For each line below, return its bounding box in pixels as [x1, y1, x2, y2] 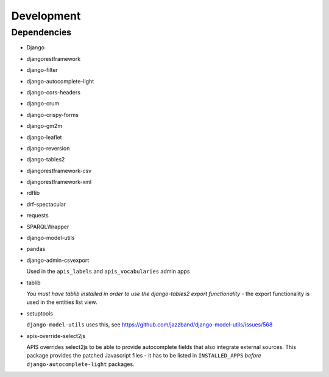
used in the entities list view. [26, 298, 97, 306]
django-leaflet [26, 133, 62, 141]
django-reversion [26, 144, 70, 152]
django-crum [26, 100, 60, 107]
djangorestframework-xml [26, 178, 91, 186]
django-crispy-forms [26, 111, 79, 118]
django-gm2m [26, 122, 63, 130]
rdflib [26, 189, 40, 197]
